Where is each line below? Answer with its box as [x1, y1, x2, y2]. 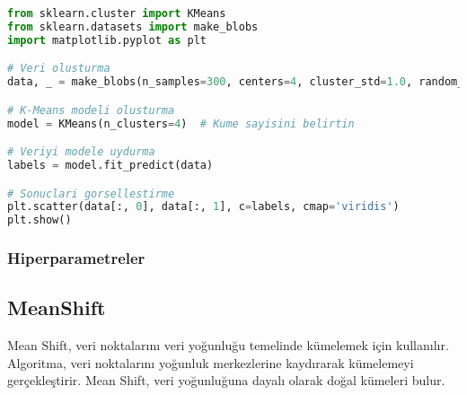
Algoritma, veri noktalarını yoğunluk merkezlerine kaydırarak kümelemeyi [7, 353, 414, 372]
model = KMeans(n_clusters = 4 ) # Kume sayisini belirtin [7, 117, 355, 130]
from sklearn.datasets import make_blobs [7, 20, 259, 33]
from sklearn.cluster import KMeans [7, 7, 226, 20]
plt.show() [7, 214, 72, 227]
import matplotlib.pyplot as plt [7, 33, 207, 47]
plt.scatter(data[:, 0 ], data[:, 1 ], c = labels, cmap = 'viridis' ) [7, 200, 400, 214]
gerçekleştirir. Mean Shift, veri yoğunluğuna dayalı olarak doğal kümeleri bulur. [7, 371, 445, 390]
